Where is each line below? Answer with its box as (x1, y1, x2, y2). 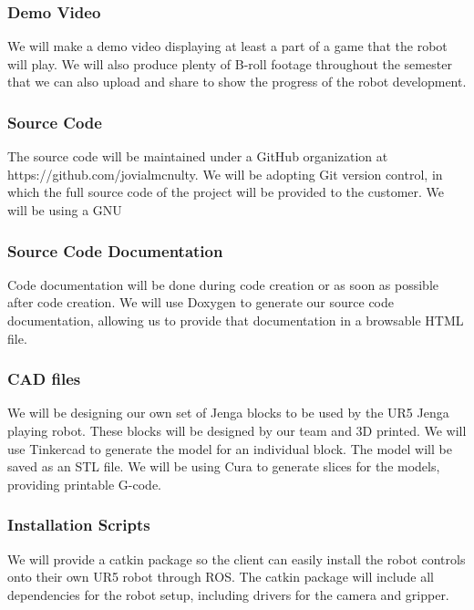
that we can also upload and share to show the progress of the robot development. (7, 72, 467, 91)
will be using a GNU (7, 201, 122, 219)
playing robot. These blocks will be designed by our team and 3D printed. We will (7, 421, 467, 439)
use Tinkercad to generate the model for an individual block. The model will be (7, 439, 452, 458)
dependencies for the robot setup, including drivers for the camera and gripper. (7, 584, 449, 604)
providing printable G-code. (7, 474, 161, 493)
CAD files (7, 367, 81, 390)
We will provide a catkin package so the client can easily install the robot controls (7, 549, 466, 568)
